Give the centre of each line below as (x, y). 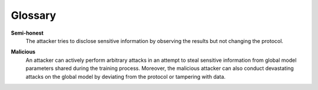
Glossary (34, 15)
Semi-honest (27, 33)
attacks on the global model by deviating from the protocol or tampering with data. (126, 76)
